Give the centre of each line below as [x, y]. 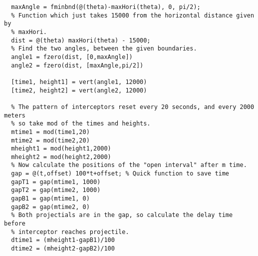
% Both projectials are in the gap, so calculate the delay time [122, 215]
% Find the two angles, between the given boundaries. [104, 49]
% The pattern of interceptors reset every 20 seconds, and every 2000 [133, 107]
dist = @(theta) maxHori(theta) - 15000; [81, 40]
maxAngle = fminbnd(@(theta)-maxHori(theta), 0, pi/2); [106, 7]
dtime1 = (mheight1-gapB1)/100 [63, 240]
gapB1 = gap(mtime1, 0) [50, 199]
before [15, 224]
